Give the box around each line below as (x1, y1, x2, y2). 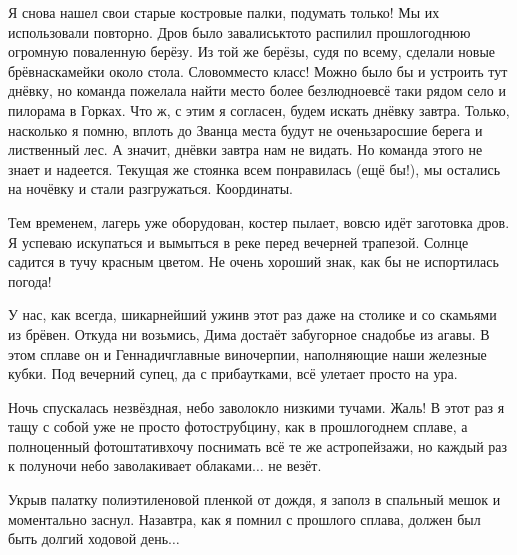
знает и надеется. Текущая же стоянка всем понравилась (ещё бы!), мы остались (8, 158, 501, 179)
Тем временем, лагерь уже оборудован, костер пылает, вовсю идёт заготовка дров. (8, 211, 510, 232)
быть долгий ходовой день (8, 528, 169, 549)
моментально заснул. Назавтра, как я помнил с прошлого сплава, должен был (8, 508, 481, 529)
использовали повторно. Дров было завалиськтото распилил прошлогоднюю (8, 21, 471, 42)
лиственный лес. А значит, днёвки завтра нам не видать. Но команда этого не (8, 139, 483, 160)
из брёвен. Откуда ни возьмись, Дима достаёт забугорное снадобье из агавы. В (8, 323, 490, 344)
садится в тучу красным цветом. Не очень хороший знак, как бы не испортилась (8, 251, 499, 272)
